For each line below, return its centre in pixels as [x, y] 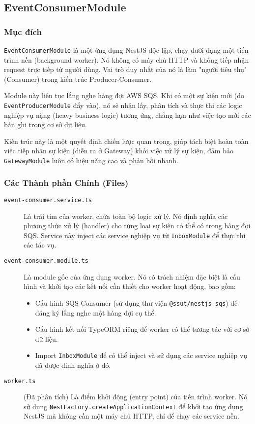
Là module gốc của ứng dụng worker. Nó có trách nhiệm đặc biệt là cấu [132, 276]
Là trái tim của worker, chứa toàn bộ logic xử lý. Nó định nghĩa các [126, 216]
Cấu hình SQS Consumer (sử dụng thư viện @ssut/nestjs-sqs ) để [136, 302]
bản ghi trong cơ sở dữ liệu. [45, 124]
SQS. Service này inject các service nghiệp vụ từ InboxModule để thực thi [135, 235]
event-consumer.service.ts [48, 200]
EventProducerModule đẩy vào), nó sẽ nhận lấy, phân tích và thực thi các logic [123, 105]
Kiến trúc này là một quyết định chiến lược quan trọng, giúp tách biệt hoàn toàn [126, 141]
